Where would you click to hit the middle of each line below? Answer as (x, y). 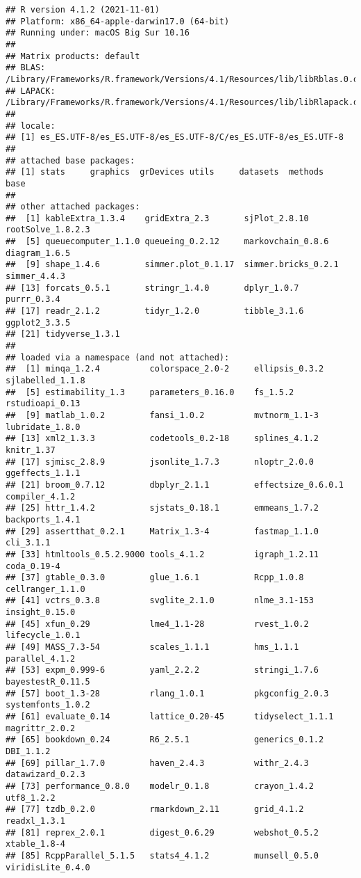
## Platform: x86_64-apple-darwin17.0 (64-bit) (118, 21)
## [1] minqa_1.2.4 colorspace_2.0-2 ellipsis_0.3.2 (165, 369)
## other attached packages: (73, 207)
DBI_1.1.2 (28, 751)
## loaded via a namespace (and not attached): (118, 357)
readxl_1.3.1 (35, 821)
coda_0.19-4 (33, 566)
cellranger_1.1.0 (45, 589)
